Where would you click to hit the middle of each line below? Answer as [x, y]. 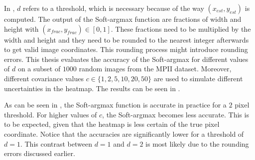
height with [21, 28]
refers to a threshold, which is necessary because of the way [114, 8]
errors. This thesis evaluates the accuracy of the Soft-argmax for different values [126, 59]
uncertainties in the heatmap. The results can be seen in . [92, 88]
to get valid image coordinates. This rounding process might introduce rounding [126, 49]
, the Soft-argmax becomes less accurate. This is [176, 114]
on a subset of [39, 69]
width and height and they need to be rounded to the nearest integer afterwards [127, 39]
